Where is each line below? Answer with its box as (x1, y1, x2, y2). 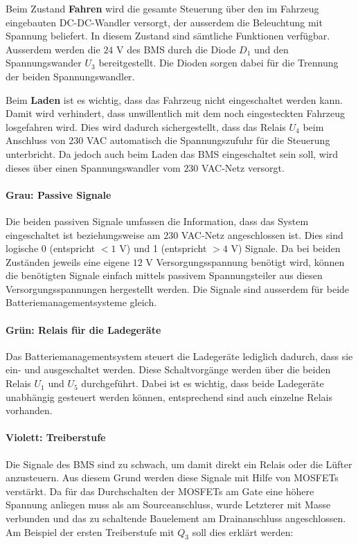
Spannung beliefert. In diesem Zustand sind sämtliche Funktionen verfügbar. (6, 28, 330, 43)
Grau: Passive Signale (6, 187, 111, 202)
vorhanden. (6, 403, 53, 418)
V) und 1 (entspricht (119, 241, 207, 256)
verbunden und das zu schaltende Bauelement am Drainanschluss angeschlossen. (6, 511, 346, 526)
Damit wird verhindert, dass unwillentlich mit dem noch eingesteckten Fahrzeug (6, 106, 345, 120)
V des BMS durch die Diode (116, 42, 236, 56)
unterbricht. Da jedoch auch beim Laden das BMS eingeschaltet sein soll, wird (6, 146, 339, 161)
